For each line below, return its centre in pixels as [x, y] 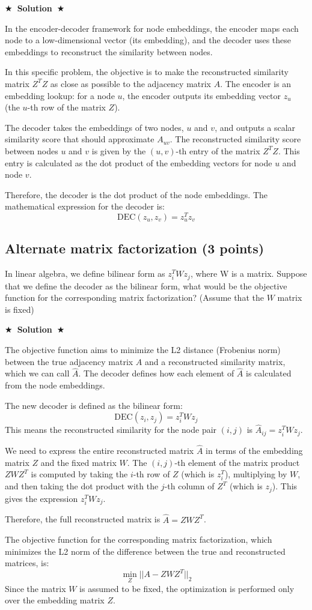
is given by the [119, 150]
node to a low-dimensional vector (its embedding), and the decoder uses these [148, 40]
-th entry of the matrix [218, 150]
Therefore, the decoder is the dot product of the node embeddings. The [136, 194]
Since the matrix [35, 588]
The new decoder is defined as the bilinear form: [94, 405]
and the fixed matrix [78, 462]
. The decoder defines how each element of [156, 373]
